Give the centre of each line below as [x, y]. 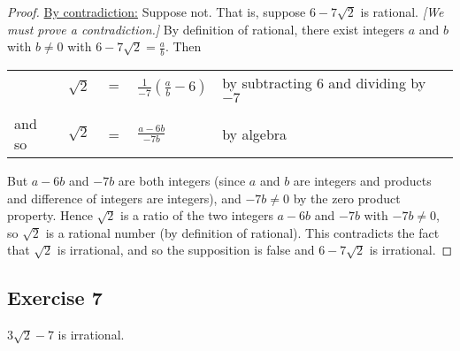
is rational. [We [402, 11]
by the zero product [347, 198]
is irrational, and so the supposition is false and [186, 250]
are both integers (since [182, 181]
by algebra [255, 134]
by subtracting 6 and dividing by [324, 83]
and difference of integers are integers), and [124, 198]
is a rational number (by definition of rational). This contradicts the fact [242, 232]
